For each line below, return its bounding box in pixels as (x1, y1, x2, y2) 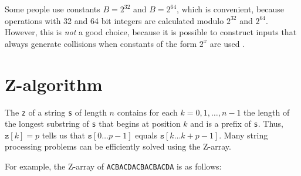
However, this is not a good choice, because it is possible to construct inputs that (5, 26, 297, 38)
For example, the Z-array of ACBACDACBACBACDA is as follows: (5, 160, 222, 172)
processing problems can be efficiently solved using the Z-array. (5, 140, 231, 153)
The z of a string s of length (5, 106, 107, 118)
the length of (243, 106, 290, 118)
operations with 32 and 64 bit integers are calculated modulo (5, 14, 224, 26)
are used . (209, 37, 245, 49)
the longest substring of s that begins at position (5, 117, 181, 130)
